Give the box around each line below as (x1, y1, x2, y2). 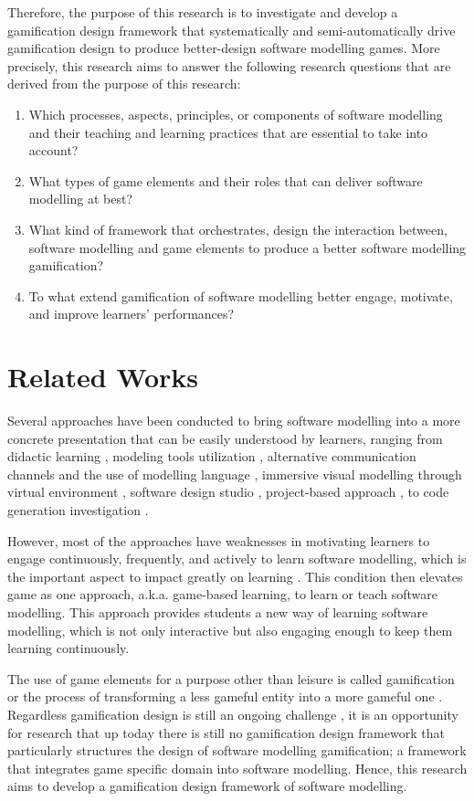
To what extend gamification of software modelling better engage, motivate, (28, 286, 453, 305)
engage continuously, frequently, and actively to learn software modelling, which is (7, 549, 467, 568)
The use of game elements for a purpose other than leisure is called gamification (7, 669, 455, 688)
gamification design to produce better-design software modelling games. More (7, 38, 440, 58)
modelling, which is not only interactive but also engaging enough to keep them (7, 620, 453, 639)
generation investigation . (7, 501, 149, 519)
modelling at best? (28, 189, 133, 208)
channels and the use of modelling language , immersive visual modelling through (7, 464, 462, 483)
